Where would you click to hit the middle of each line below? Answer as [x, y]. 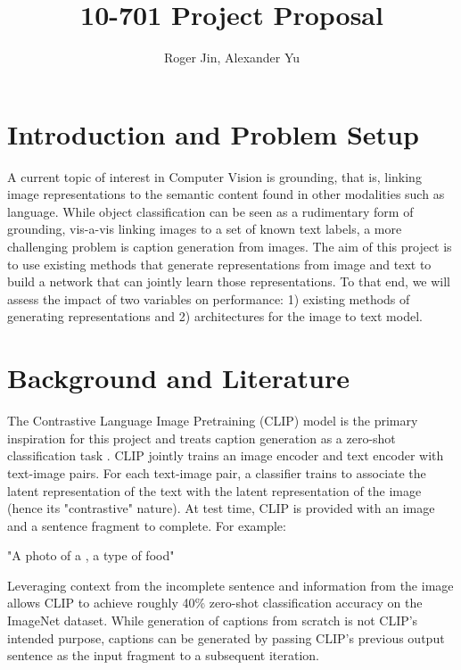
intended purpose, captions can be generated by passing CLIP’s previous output [226, 637]
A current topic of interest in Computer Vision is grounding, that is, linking [214, 176]
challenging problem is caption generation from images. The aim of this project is [230, 247]
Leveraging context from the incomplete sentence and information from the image [230, 585]
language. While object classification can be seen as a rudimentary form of [210, 211]
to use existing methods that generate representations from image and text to [219, 264]
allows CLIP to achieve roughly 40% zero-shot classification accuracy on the [215, 603]
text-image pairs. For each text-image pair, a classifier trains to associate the [217, 472]
